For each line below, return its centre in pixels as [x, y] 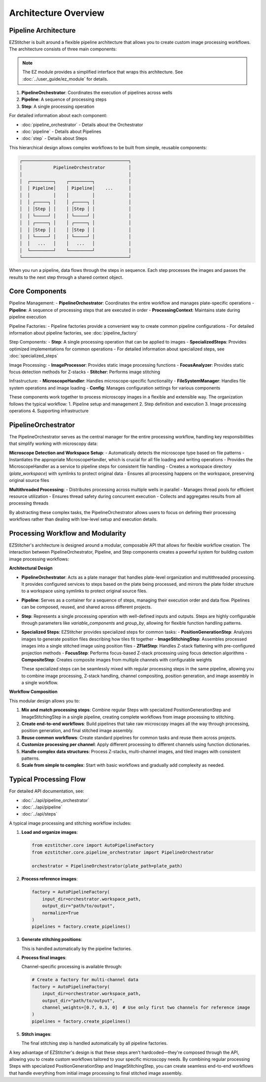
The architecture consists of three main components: [63, 49]
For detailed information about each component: [58, 116]
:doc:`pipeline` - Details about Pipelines [61, 131]
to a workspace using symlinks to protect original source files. [84, 591]
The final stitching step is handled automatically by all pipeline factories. [95, 1043]
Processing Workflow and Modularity [68, 533]
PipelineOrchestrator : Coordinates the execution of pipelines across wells [97, 93]
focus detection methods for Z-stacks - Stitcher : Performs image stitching [84, 372]
